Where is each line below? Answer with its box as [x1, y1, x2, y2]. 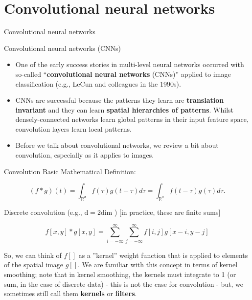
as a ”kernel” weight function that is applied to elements [78, 250, 248, 260]
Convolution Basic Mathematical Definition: [4, 166, 136, 176]
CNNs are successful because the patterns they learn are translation [15, 95, 224, 105]
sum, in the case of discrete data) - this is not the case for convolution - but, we [4, 278, 243, 289]
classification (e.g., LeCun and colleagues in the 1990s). [15, 78, 181, 89]
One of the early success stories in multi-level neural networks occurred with [15, 59, 244, 69]
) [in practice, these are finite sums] [114, 207, 221, 217]
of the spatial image [4, 259, 64, 270]
